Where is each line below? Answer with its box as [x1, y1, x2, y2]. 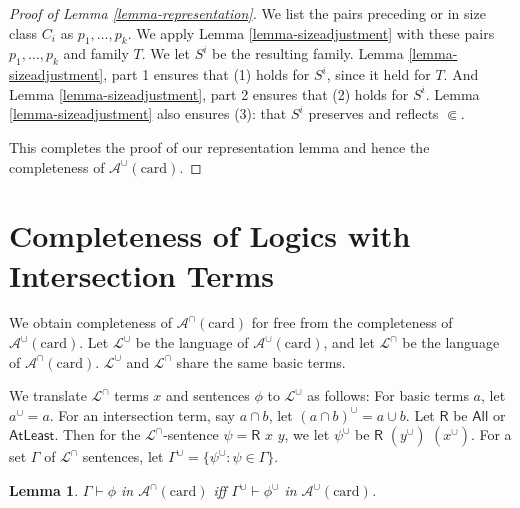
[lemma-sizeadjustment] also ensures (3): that [9, 103, 287, 124]
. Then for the [54, 424, 141, 445]
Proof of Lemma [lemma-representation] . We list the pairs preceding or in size [9, 3, 486, 23]
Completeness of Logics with [9, 215, 411, 256]
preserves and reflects [308, 103, 439, 124]
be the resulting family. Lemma [212, 43, 404, 64]
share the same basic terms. [176, 351, 346, 372]
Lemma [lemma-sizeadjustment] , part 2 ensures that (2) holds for [9, 83, 409, 104]
